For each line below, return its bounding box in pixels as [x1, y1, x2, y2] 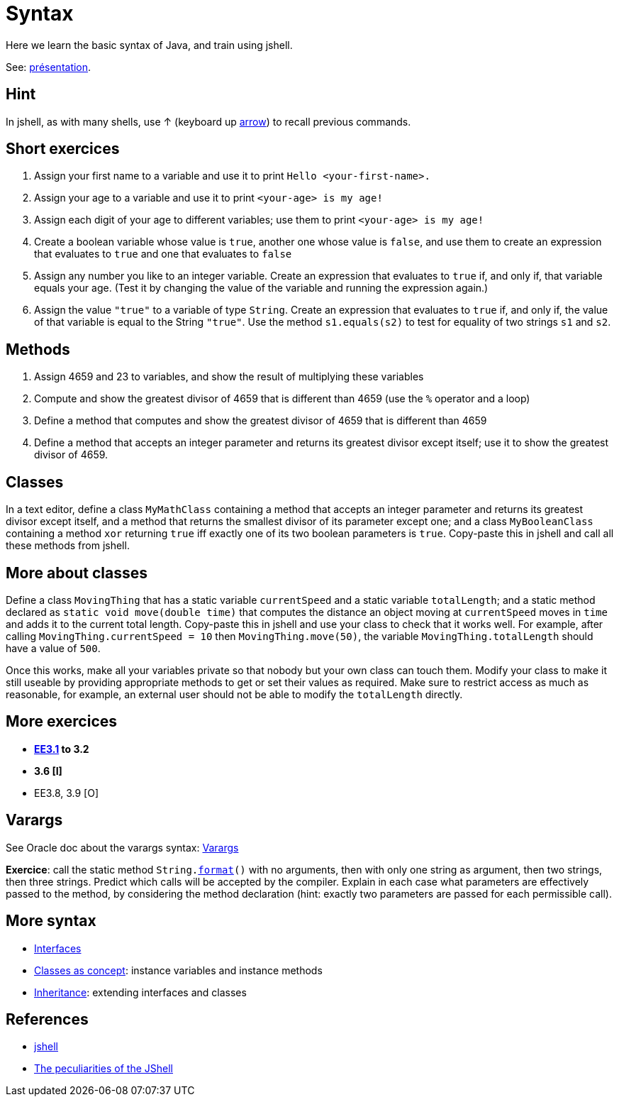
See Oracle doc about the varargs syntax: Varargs [6, 841, 239, 854]
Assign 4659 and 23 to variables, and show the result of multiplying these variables [34, 370, 424, 383]
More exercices [6, 712, 118, 731]
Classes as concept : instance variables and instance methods [34, 964, 323, 976]
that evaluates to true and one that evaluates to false [34, 248, 292, 260]
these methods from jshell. [6, 539, 130, 552]
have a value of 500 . [6, 641, 101, 654]
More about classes [6, 563, 148, 582]
